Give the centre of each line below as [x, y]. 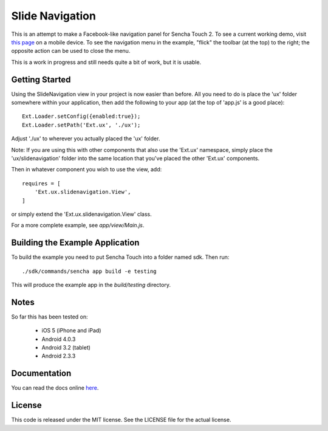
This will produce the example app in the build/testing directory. [91, 285]
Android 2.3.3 [59, 356]
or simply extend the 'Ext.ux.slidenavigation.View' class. [81, 214]
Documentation [41, 374]
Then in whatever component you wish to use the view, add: [87, 170]
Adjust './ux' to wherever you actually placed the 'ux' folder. [86, 139]
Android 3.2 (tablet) [66, 348]
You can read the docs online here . [55, 388]
